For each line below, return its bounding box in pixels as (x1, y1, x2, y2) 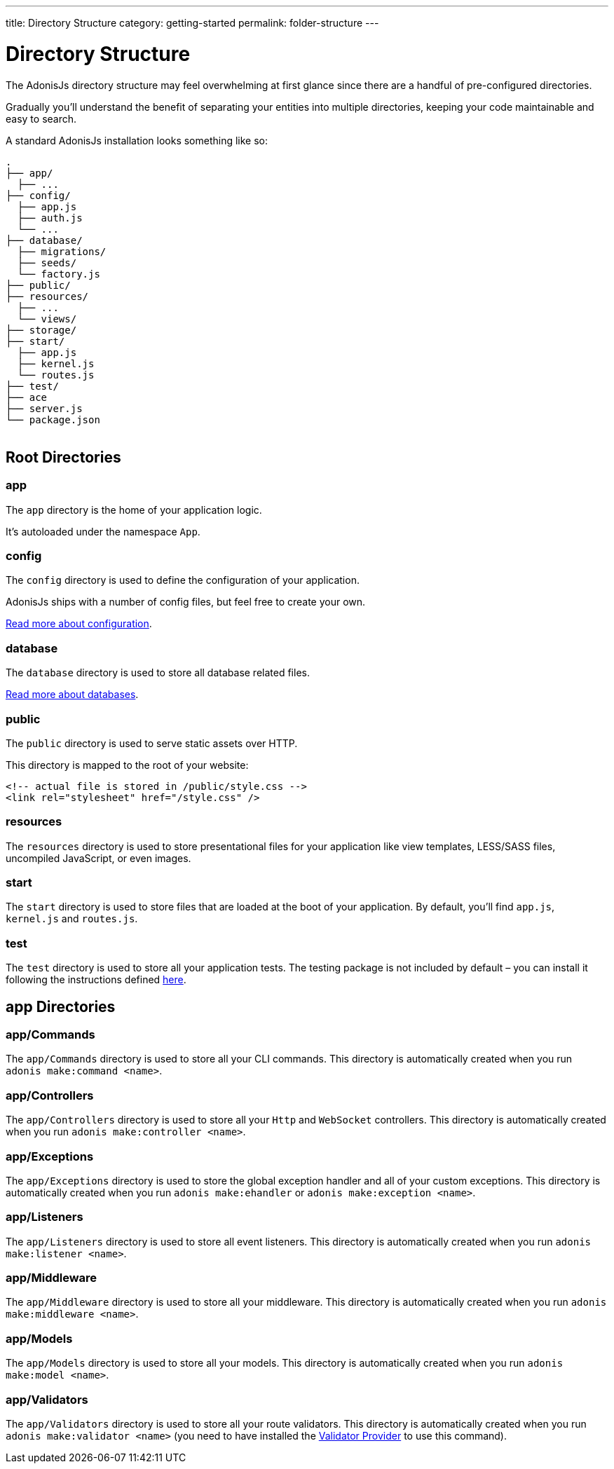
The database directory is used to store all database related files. (6, 667, 310, 679)
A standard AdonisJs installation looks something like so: (6, 134, 268, 146)
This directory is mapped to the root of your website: (6, 758, 249, 771)
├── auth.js (17, 212, 83, 224)
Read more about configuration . (6, 617, 152, 630)
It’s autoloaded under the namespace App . (6, 525, 200, 538)
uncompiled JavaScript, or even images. (6, 852, 191, 864)
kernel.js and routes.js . (6, 913, 138, 925)
